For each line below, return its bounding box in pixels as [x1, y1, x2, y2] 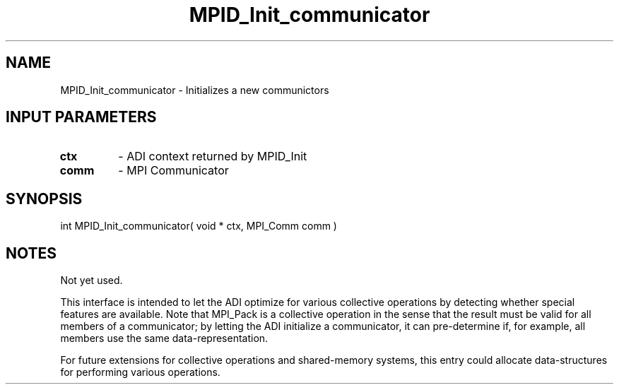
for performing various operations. [60, 366, 220, 379]
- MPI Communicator [118, 163, 229, 178]
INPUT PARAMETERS [6, 108, 157, 126]
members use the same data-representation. [60, 332, 269, 345]
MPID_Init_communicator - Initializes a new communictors [60, 83, 329, 96]
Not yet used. [60, 274, 123, 287]
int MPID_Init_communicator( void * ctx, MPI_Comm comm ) [60, 220, 337, 232]
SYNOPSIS [6, 189, 83, 208]
